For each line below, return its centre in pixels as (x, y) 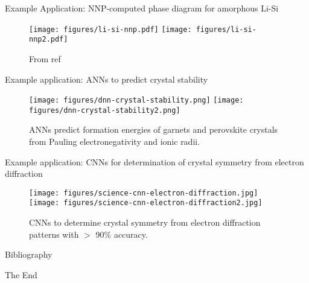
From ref (45, 58)
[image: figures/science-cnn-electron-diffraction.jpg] (144, 193)
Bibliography (29, 254)
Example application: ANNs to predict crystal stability (107, 79)
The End (21, 274)
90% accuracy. (122, 234)
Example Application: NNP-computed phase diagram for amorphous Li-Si (142, 8)
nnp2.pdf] (49, 40)
